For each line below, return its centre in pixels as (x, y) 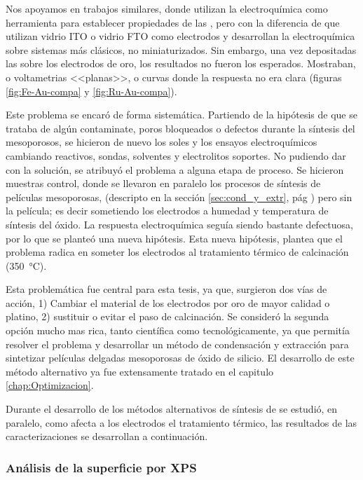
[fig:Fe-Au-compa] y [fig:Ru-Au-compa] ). (91, 91)
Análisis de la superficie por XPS (101, 467)
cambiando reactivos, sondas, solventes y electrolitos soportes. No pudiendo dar (176, 155)
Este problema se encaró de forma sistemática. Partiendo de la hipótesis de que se (181, 115)
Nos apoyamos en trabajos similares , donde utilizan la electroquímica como (167, 8)
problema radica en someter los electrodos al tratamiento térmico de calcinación (177, 252)
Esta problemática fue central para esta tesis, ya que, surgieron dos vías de (166, 289)
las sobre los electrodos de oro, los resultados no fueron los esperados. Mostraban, (181, 63)
